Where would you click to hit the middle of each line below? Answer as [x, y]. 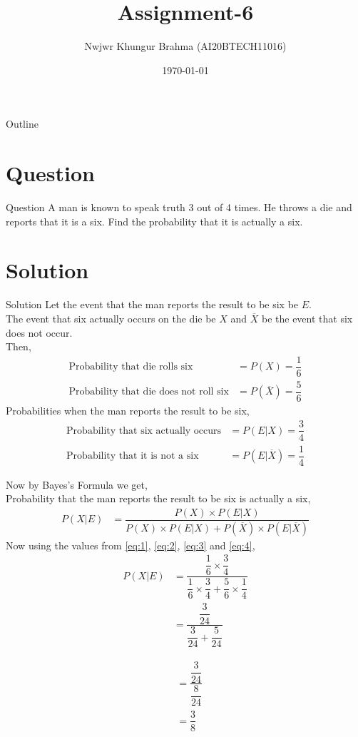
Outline [22, 124]
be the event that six [307, 318]
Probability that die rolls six [131, 367]
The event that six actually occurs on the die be [111, 318]
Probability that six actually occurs [144, 431]
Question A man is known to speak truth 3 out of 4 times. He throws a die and [179, 207]
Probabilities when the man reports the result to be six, [128, 410]
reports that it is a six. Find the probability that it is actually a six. [154, 221]
